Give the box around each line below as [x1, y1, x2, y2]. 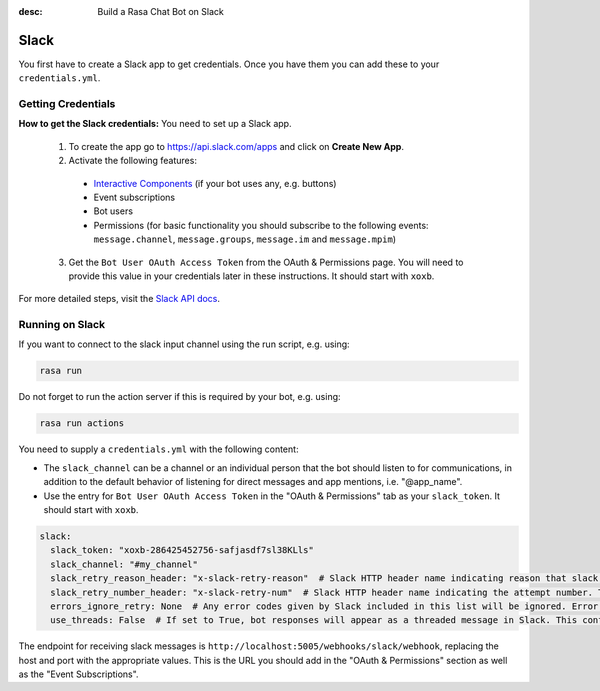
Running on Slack [18, 318, 105, 332]
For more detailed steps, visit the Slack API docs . [18, 293, 220, 305]
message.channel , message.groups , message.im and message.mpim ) [93, 233, 397, 245]
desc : [18, 6, 43, 17]
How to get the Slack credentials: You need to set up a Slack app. [18, 118, 292, 130]
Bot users [93, 205, 134, 217]
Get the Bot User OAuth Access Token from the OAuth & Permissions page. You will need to [68, 256, 464, 268]
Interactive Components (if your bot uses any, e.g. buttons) [93, 177, 337, 189]
